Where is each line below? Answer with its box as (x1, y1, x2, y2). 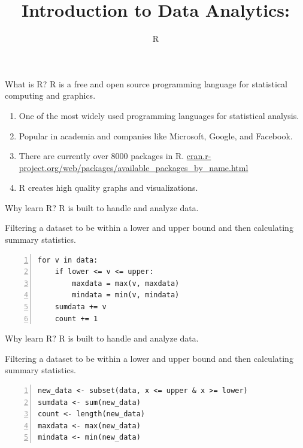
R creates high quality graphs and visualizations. (19, 181, 198, 194)
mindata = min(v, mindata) (72, 291, 180, 300)
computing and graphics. (5, 89, 96, 102)
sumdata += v (54, 303, 107, 312)
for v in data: (38, 255, 98, 264)
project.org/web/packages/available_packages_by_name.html (19, 161, 249, 173)
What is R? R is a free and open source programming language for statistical (5, 77, 287, 90)
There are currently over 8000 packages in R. (19, 150, 184, 162)
